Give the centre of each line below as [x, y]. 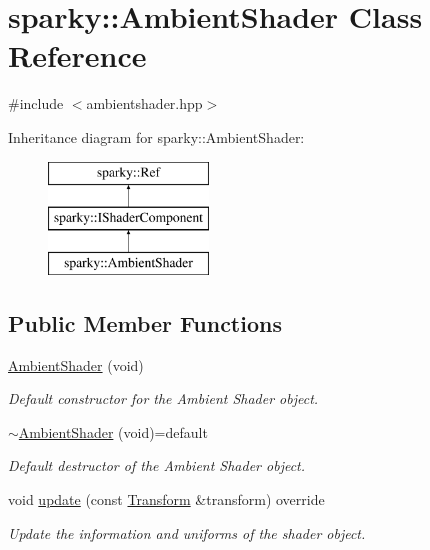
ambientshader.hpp [144, 103]
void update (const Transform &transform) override [166, 499]
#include [36, 103]
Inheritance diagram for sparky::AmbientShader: [156, 136]
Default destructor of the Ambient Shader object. [157, 465]
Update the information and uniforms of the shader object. [187, 532]
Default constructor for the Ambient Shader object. [163, 398]
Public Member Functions [145, 322]
